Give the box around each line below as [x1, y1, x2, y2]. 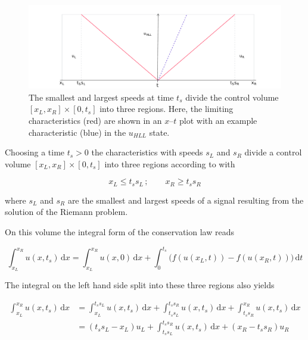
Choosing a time [5, 146, 65, 158]
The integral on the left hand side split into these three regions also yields [5, 279, 275, 291]
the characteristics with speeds [91, 146, 203, 158]
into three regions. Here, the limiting [99, 102, 234, 115]
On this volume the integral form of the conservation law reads [5, 225, 234, 238]
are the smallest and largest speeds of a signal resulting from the [67, 194, 304, 206]
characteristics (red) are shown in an [29, 114, 162, 126]
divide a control [244, 146, 302, 158]
